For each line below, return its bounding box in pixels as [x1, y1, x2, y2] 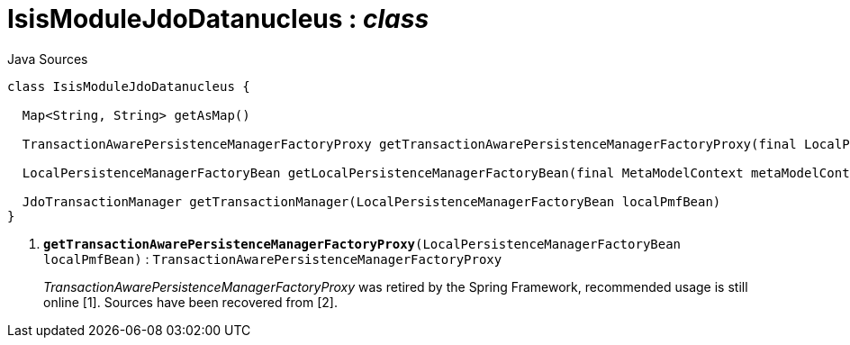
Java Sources [7, 50, 88, 67]
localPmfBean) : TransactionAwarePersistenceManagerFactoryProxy [43, 250, 502, 267]
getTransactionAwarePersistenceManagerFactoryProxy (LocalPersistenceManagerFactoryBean [43, 236, 682, 251]
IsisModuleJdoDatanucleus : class [7, 4, 430, 34]
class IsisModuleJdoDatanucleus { [7, 78, 250, 94]
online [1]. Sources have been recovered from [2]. [43, 294, 338, 310]
